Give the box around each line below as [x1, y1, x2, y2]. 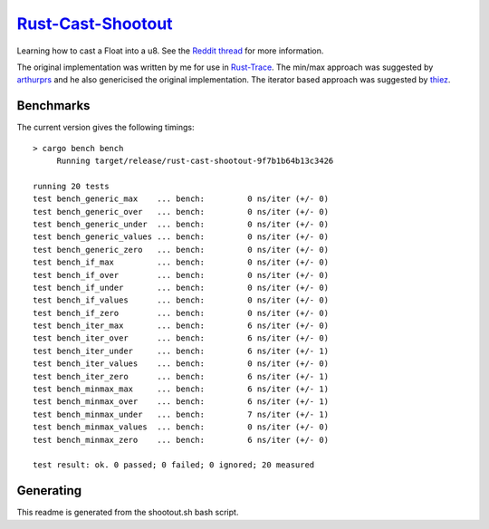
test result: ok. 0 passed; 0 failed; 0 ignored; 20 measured [33, 460, 315, 470]
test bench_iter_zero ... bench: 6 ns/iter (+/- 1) [33, 371, 330, 381]
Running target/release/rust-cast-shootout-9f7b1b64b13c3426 [56, 156, 334, 167]
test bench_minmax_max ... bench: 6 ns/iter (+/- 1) [33, 384, 330, 394]
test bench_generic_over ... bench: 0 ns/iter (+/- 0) [33, 207, 330, 216]
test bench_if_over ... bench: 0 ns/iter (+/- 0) [33, 270, 330, 280]
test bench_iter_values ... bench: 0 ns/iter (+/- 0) [33, 359, 330, 369]
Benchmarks [16, 98, 91, 113]
